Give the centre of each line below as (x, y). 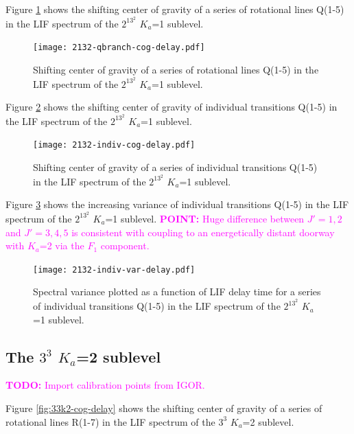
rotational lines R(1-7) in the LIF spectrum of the (110, 421)
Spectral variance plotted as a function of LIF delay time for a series (177, 292)
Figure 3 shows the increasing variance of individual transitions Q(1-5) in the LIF (177, 204)
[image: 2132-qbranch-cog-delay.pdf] (119, 48)
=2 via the (62, 245)
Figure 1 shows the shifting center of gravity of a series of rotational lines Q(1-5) (175, 9)
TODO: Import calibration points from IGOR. (105, 385)
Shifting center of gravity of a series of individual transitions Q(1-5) (175, 167)
